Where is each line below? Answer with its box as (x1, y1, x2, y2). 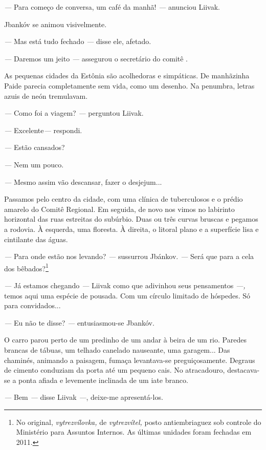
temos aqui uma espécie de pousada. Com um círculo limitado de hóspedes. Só (4, 290, 251, 301)
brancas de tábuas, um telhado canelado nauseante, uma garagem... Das (4, 344, 230, 355)
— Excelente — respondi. (4, 124, 82, 135)
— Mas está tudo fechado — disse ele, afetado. (4, 36, 151, 47)
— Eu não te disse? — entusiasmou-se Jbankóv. (4, 317, 154, 328)
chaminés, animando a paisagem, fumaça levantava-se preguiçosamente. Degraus (4, 354, 255, 365)
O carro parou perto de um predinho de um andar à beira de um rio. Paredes (4, 334, 247, 345)
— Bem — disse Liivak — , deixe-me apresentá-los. (4, 392, 163, 402)
